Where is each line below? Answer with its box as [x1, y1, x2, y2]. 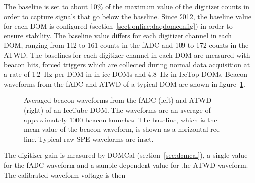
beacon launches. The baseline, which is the [85, 114, 217, 124]
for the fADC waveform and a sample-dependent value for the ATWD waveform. [4, 159, 248, 170]
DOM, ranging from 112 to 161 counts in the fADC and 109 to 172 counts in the [4, 40, 249, 50]
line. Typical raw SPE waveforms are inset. [24, 133, 154, 144]
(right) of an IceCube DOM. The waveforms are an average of [24, 104, 211, 115]
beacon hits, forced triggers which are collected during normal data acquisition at [4, 59, 250, 69]
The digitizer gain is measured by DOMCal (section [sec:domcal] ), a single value [4, 150, 248, 160]
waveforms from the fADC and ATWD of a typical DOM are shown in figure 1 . [4, 78, 245, 89]
